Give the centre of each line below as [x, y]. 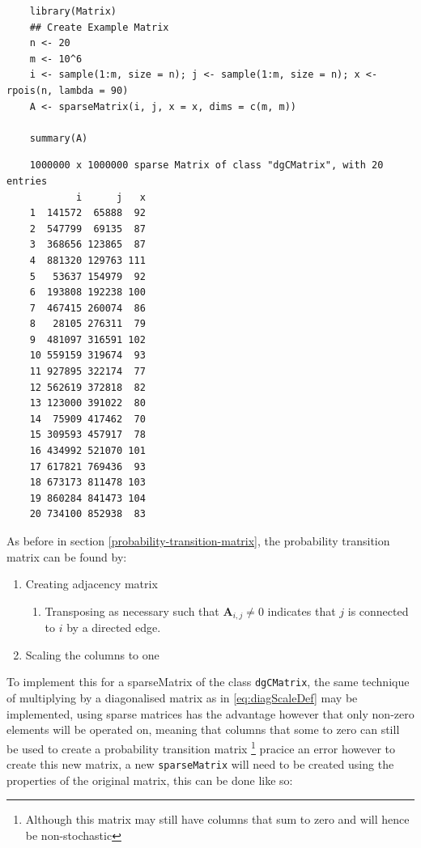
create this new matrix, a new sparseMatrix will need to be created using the [200, 764]
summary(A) [59, 138]
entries [27, 181]
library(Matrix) [73, 11]
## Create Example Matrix [99, 27]
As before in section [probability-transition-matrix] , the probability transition [198, 541]
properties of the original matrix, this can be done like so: [150, 780]
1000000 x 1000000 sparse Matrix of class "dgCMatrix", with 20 [206, 165]
